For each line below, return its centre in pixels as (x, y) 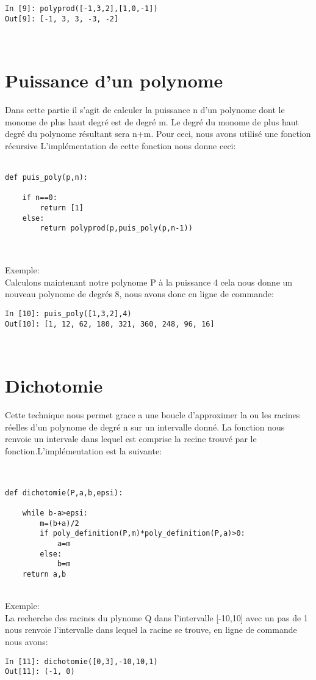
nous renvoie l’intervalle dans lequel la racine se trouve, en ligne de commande (151, 630)
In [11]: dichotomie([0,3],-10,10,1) (81, 661)
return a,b (44, 574)
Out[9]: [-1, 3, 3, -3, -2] (62, 19)
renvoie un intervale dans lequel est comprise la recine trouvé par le (131, 439)
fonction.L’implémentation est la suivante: (84, 450)
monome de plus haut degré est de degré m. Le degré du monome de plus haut (152, 121)
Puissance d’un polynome (114, 80)
